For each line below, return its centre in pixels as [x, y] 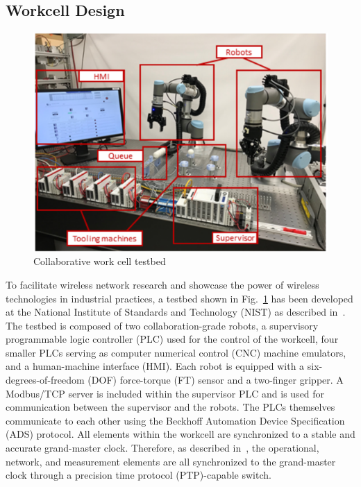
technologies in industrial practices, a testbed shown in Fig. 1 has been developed [179, 298]
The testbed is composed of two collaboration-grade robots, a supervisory [162, 325]
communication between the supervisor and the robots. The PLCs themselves [170, 407]
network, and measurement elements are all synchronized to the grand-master [171, 461]
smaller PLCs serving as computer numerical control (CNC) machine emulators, [176, 352]
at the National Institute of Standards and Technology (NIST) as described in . [176, 312]
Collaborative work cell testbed [100, 261]
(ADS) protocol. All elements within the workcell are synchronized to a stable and [180, 434]
